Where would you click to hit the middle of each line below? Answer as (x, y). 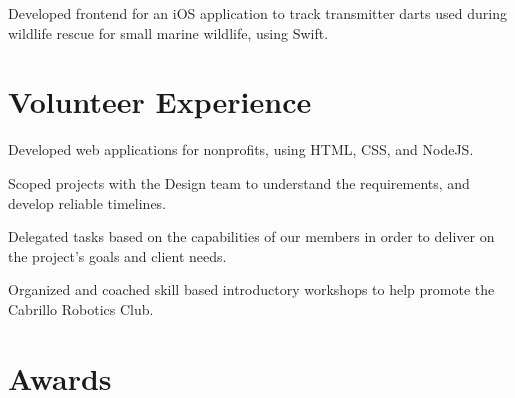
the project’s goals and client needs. (117, 255)
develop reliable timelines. (87, 202)
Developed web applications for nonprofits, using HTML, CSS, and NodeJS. (241, 149)
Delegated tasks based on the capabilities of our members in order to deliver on (251, 236)
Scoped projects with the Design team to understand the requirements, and (239, 182)
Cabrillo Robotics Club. (81, 308)
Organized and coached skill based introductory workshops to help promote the (251, 289)
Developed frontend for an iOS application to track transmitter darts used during (257, 13)
